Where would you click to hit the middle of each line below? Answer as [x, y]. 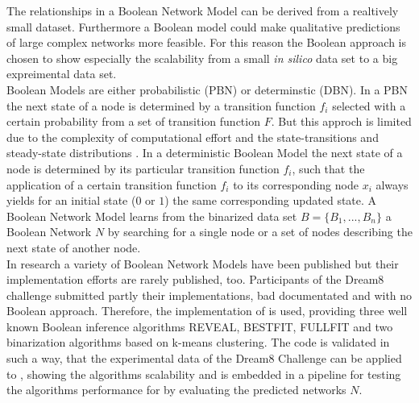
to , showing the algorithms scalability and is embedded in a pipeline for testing [204, 374]
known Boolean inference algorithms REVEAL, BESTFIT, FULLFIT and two [200, 326]
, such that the [328, 168]
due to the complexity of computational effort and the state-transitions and [193, 137]
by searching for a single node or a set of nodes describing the [260, 232]
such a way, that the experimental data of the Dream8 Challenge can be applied [204, 358]
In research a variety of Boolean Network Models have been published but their [203, 263]
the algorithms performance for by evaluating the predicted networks [176, 390]
